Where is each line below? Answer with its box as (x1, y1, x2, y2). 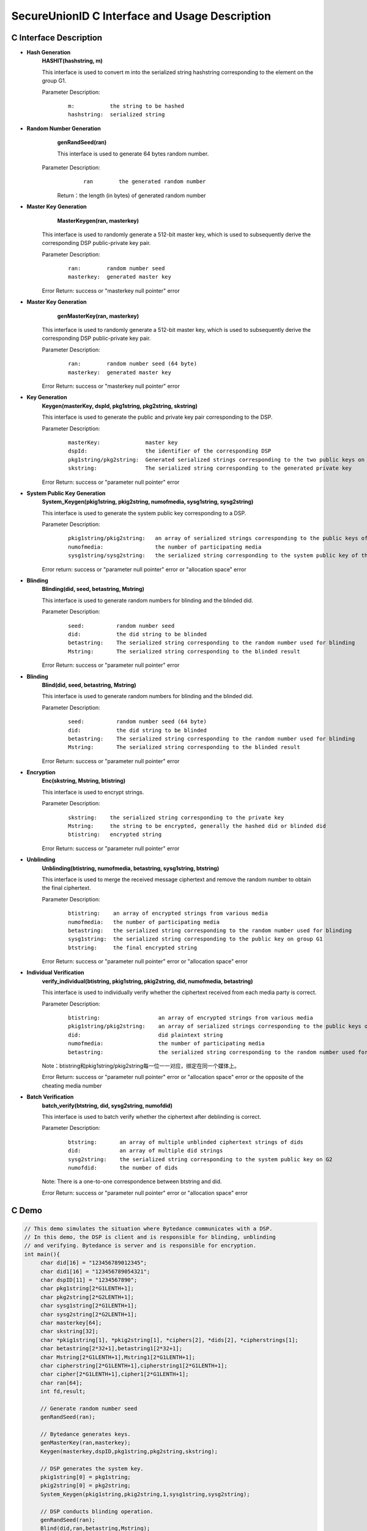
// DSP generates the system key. (40, 1465, 144, 1472)
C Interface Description (11, 32, 103, 43)
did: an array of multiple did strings (68, 1147, 223, 1154)
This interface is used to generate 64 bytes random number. (57, 150, 209, 157)
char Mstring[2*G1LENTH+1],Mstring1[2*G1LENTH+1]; (40, 1353, 196, 1361)
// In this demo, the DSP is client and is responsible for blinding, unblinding (24, 1234, 276, 1241)
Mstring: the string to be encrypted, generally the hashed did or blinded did (68, 822, 327, 830)
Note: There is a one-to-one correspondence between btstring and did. (42, 1178, 222, 1185)
